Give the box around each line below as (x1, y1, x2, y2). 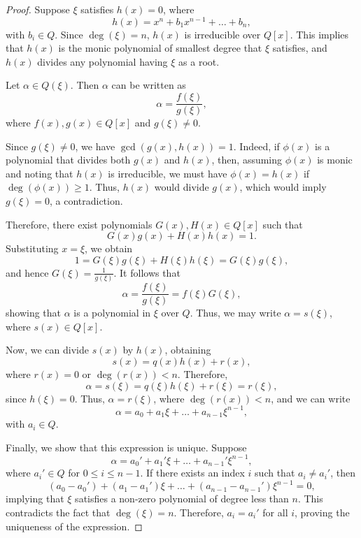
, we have (75, 138, 115, 153)
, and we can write (271, 391, 351, 405)
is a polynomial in (73, 305, 151, 320)
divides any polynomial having (37, 54, 168, 68)
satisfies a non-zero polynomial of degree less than (75, 491, 289, 506)
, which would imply (239, 180, 327, 194)
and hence (6, 265, 49, 279)
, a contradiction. (49, 194, 123, 208)
